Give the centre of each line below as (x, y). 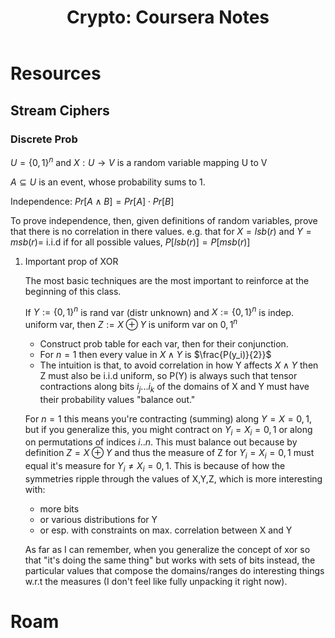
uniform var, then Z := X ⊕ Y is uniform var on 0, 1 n (131, 323)
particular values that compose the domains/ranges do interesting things (174, 571)
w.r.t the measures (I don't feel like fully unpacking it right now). (156, 582)
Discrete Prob (44, 139)
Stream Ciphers (60, 110)
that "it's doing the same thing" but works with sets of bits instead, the (170, 560)
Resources (56, 73)
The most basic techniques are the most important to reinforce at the (167, 280)
